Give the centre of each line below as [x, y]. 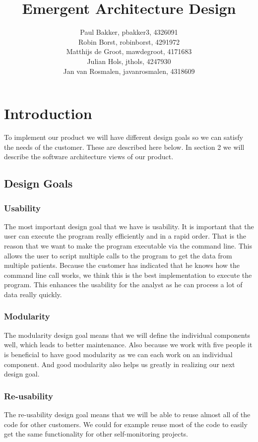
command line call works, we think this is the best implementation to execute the [128, 275]
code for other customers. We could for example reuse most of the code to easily [126, 424]
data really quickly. [33, 294]
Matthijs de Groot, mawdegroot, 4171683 [129, 51]
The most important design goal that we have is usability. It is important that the [129, 226]
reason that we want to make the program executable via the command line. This [128, 246]
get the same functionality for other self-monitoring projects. [96, 434]
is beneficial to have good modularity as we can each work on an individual [118, 354]
